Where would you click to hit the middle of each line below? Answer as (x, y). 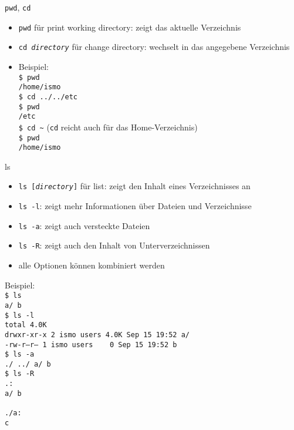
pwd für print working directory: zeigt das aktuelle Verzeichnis (130, 27)
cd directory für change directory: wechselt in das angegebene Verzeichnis (154, 47)
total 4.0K (26, 325)
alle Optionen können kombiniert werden (92, 265)
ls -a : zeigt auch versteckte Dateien (84, 225)
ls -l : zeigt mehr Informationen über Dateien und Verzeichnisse (135, 206)
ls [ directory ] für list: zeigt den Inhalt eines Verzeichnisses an (134, 186)
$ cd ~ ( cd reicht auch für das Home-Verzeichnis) (108, 127)
